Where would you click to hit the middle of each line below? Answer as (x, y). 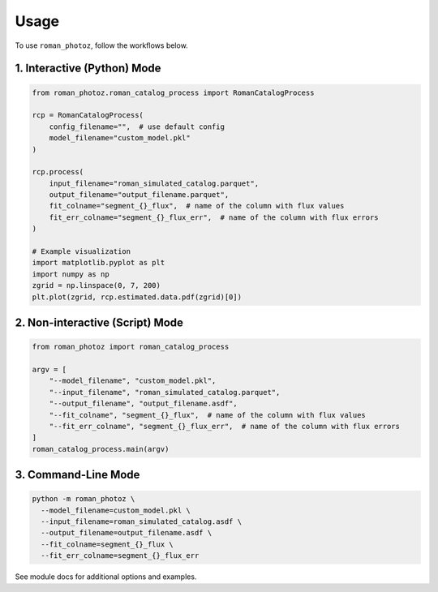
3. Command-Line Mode (77, 475)
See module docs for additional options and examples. (106, 577)
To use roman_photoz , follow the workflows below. (101, 45)
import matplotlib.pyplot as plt (99, 263)
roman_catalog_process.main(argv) (101, 449)
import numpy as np (71, 274)
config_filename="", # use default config (137, 127)
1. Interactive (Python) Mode (88, 69)
